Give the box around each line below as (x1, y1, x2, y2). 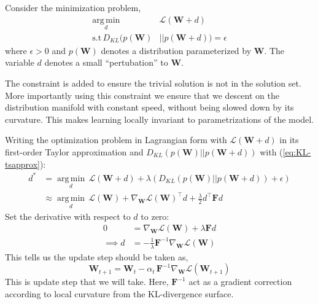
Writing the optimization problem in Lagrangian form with (5, 133, 227, 146)
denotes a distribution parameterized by (101, 44, 252, 57)
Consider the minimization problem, (5, 1, 141, 14)
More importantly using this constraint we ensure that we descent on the (5, 88, 279, 101)
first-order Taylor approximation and (5, 146, 144, 158)
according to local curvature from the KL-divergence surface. (5, 287, 234, 300)
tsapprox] (5, 157, 40, 170)
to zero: (141, 209, 169, 222)
